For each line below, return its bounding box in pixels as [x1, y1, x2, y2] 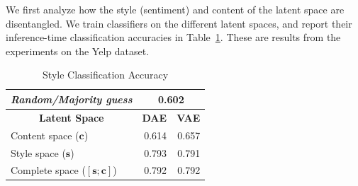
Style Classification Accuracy [43, 67, 169, 82]
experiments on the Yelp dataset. [6, 43, 150, 58]
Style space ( [11, 145, 66, 160]
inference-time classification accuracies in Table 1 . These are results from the [6, 30, 341, 45]
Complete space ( [11, 163, 86, 178]
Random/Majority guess [11, 91, 133, 106]
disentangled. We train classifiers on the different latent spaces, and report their [6, 16, 352, 30]
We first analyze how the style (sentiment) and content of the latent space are [6, 2, 345, 16]
